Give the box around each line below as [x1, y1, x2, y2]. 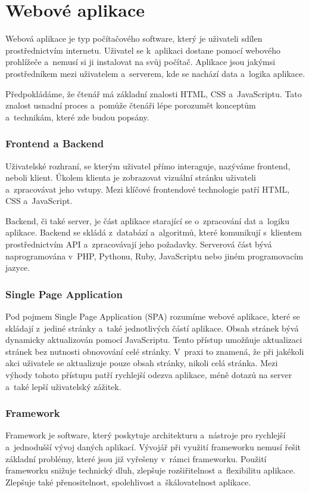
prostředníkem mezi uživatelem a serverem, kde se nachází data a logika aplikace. [5, 67, 305, 79]
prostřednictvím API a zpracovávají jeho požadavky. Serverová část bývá [5, 238, 272, 250]
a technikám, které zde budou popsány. [5, 110, 149, 123]
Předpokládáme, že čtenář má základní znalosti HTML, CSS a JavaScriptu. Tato [5, 87, 302, 100]
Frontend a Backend [5, 136, 104, 151]
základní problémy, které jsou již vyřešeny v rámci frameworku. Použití [5, 452, 267, 465]
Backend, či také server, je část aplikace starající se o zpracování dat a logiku [5, 214, 289, 227]
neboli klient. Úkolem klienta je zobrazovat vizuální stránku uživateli [5, 171, 256, 184]
